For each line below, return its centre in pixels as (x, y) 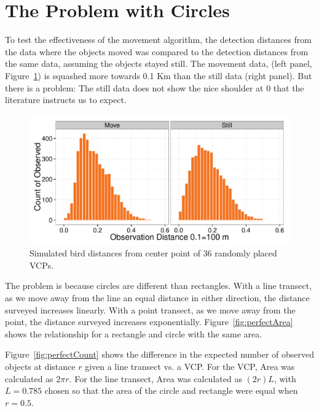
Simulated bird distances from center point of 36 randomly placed (153, 253)
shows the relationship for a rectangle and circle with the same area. (134, 333)
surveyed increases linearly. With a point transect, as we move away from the (150, 309)
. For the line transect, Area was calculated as (156, 378)
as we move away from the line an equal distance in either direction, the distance (157, 298)
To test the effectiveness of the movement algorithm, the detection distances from (158, 40)
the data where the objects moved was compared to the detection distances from (157, 51)
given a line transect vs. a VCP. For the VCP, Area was (190, 367)
